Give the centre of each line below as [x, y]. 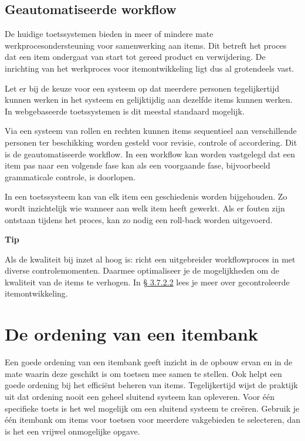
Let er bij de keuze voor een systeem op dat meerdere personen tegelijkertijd [142, 88]
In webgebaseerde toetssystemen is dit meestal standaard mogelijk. [125, 111]
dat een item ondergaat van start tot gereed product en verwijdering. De [135, 57]
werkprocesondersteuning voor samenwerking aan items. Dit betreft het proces [146, 45]
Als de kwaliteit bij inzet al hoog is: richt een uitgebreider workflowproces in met [150, 259]
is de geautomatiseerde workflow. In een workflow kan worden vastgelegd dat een [150, 154]
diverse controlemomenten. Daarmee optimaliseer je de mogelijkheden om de [142, 270]
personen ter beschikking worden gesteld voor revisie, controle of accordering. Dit [151, 142]
